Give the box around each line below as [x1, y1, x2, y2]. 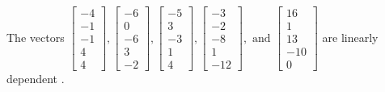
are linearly [322, 28, 379, 45]
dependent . [6, 70, 65, 87]
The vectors [6, 28, 65, 45]
